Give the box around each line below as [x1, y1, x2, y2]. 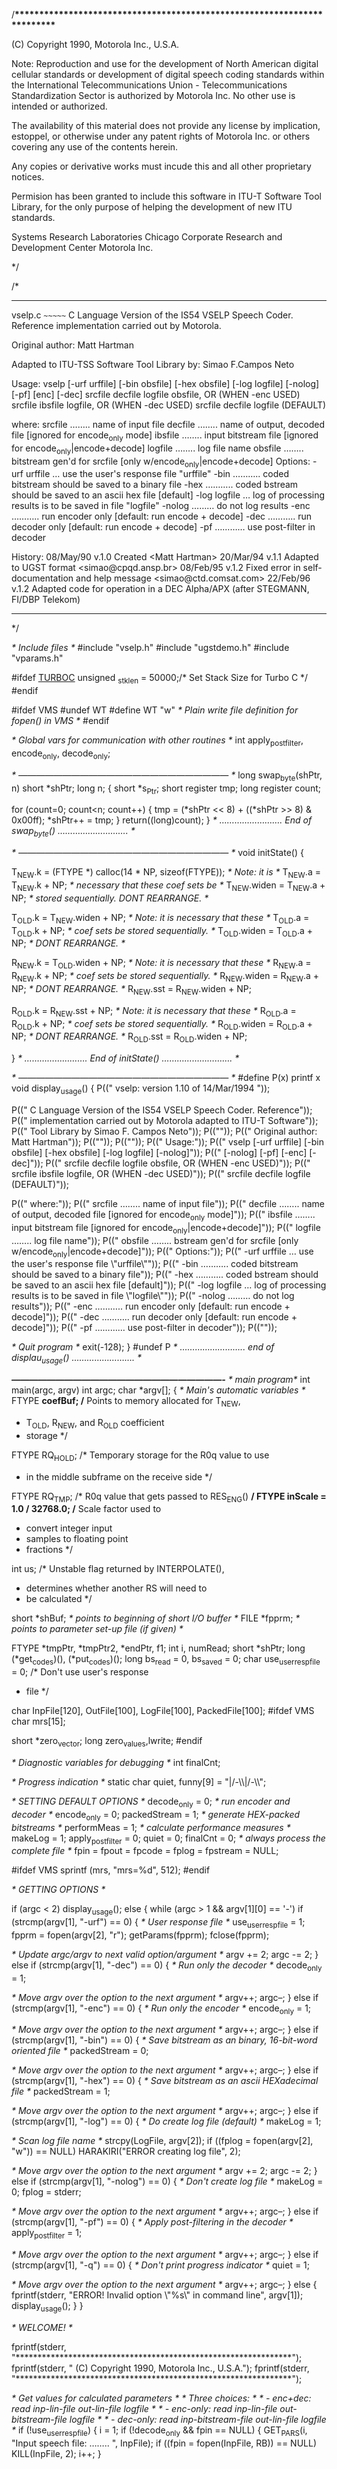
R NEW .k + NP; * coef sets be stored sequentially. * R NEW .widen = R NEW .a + [11, 970, 320, 984]
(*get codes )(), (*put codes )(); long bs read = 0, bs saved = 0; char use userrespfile [11, 1653, 321, 1668]
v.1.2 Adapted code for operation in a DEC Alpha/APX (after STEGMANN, [11, 583, 310, 595]
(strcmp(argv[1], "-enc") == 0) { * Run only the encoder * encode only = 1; [11, 2002, 312, 2016]
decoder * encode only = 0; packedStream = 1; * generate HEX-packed [11, 1808, 301, 1823]
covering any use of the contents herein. [11, 141, 179, 153]
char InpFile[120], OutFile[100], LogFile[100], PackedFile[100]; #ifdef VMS [11, 1705, 315, 1717]
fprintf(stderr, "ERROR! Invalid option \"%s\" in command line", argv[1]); [11, 2289, 304, 2301]
